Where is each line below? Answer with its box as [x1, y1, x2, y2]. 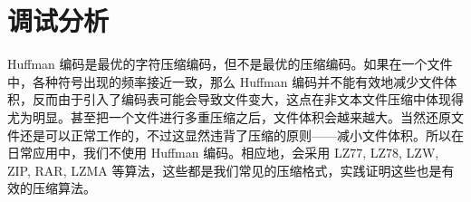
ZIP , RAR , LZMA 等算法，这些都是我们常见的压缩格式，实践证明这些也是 [7, 160, 442, 179]
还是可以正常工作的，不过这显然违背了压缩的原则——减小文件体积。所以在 [19, 125, 464, 144]
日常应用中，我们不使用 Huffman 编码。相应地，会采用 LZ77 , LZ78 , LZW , [7, 143, 439, 162]
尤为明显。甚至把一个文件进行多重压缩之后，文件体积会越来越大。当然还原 [7, 107, 451, 126]
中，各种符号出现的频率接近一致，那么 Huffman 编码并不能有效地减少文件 [7, 72, 445, 91]
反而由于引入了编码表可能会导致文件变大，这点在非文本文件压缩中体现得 [32, 90, 464, 109]
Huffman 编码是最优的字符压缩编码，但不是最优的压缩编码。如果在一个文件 [7, 54, 453, 73]
